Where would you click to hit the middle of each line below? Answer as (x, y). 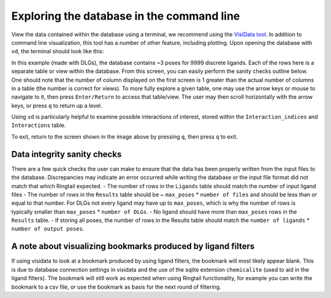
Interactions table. (39, 125)
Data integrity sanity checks (67, 154)
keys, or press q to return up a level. (57, 105)
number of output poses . (48, 229)
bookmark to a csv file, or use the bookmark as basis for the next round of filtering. (116, 287)
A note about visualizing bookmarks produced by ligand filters (133, 246)
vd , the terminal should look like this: (58, 52)
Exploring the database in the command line (126, 16)
